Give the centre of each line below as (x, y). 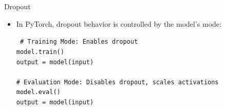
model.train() (40, 52)
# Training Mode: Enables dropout (79, 42)
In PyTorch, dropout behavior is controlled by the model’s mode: (119, 23)
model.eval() (38, 92)
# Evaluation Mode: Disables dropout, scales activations (117, 82)
